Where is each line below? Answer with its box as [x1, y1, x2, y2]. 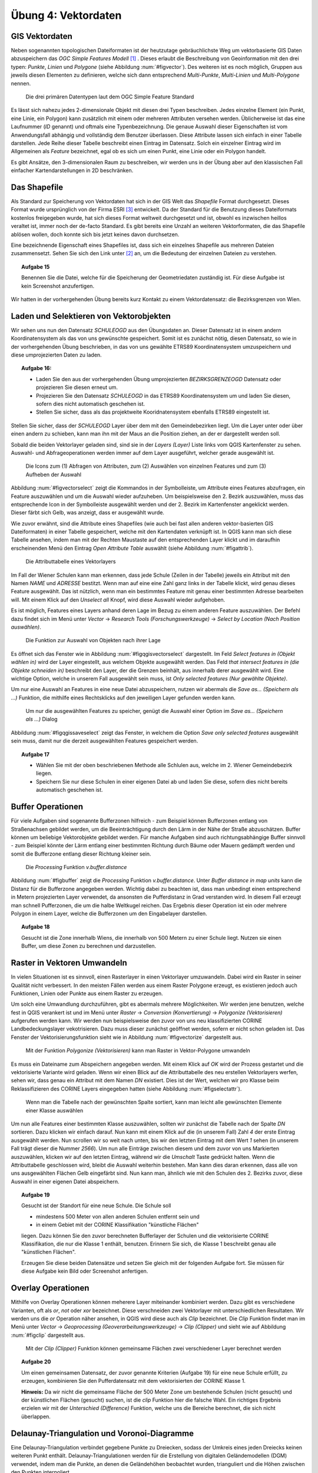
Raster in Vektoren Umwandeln [11, 958, 128, 968]
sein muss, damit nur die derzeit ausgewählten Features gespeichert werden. [11, 737, 198, 745]
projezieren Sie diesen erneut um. [36, 384, 118, 391]
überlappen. [21, 1413, 51, 1420]
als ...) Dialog [25, 716, 58, 723]
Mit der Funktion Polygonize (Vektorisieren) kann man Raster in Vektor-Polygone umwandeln [25, 1047, 250, 1054]
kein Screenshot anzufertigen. [21, 282, 94, 289]
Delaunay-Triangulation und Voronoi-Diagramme [11, 1428, 194, 1438]
